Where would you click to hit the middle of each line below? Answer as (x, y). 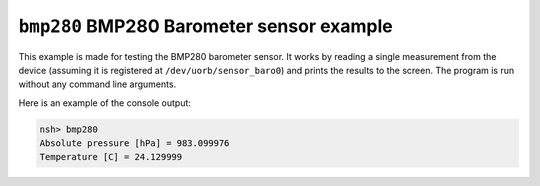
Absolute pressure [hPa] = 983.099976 (134, 143)
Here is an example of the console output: (105, 102)
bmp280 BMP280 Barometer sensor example (206, 26)
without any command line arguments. (97, 84)
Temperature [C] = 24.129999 (111, 157)
